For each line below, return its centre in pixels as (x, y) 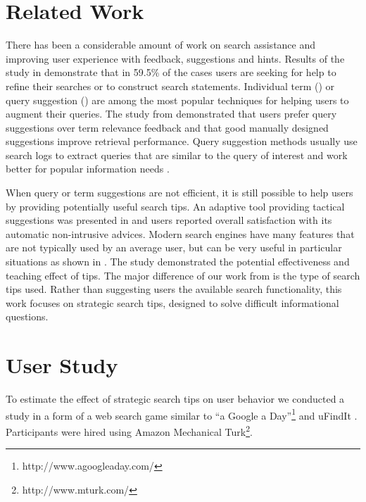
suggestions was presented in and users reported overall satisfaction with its (169, 220)
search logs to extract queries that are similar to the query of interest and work (177, 155)
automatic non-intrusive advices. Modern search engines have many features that (180, 233)
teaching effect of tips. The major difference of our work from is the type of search (183, 275)
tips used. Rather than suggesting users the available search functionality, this (174, 289)
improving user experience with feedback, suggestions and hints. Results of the (175, 58)
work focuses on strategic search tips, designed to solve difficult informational (172, 302)
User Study (62, 365)
